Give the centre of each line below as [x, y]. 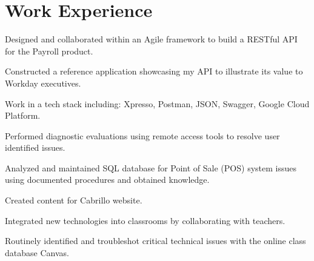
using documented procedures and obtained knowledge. [107, 180]
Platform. [23, 115]
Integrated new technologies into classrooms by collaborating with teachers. [145, 220]
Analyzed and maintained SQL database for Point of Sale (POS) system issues [151, 167]
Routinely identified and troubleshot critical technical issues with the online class [155, 241]
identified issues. [35, 147]
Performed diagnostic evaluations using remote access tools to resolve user [142, 135]
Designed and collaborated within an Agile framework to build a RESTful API [151, 39]
